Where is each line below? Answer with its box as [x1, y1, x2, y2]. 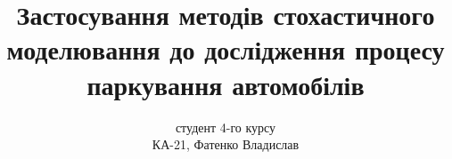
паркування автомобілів [86, 66, 365, 102]
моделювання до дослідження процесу [6, 31, 445, 68]
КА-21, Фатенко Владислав [152, 135, 300, 154]
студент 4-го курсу [175, 117, 276, 136]
